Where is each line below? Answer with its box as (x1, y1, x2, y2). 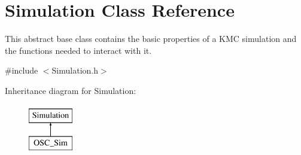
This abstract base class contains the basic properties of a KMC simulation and (5, 32, 297, 45)
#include (5, 64, 38, 77)
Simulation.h (51, 64, 98, 77)
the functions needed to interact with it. (5, 44, 152, 56)
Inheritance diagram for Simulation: (5, 84, 136, 96)
